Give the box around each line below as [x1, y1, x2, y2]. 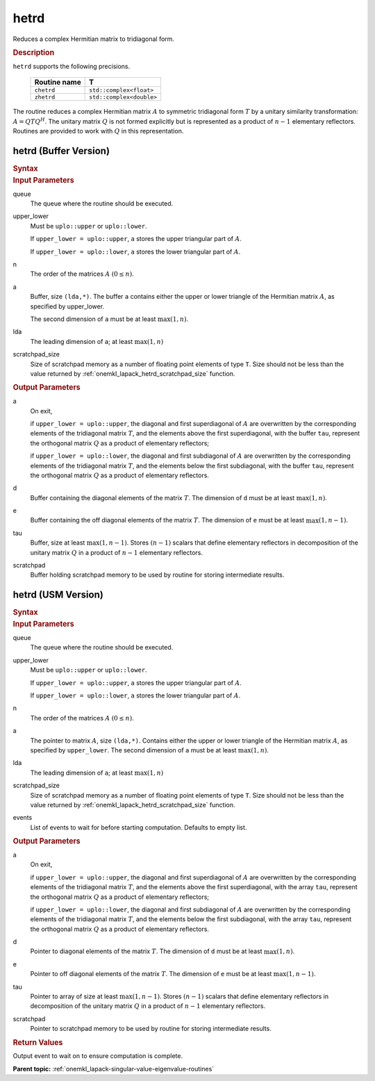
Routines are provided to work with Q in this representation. [12, 126, 184, 135]
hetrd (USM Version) [12, 589, 103, 601]
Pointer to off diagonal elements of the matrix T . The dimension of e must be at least [30, 970, 272, 978]
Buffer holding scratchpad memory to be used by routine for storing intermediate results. [30, 570, 285, 579]
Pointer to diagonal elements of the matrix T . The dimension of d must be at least [30, 947, 263, 955]
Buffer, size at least [30, 538, 85, 547]
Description [12, 47, 55, 57]
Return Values [12, 1037, 63, 1047]
